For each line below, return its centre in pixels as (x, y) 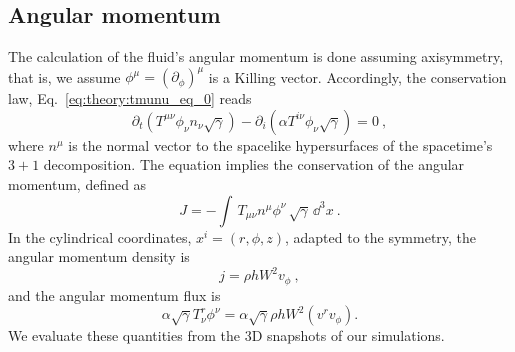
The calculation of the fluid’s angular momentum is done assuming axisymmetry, (256, 56)
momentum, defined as (77, 184)
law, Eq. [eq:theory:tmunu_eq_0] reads (130, 98)
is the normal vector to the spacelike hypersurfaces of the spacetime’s (280, 144)
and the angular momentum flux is (114, 294)
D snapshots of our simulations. (348, 335)
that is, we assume (64, 76)
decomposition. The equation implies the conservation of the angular (254, 164)
